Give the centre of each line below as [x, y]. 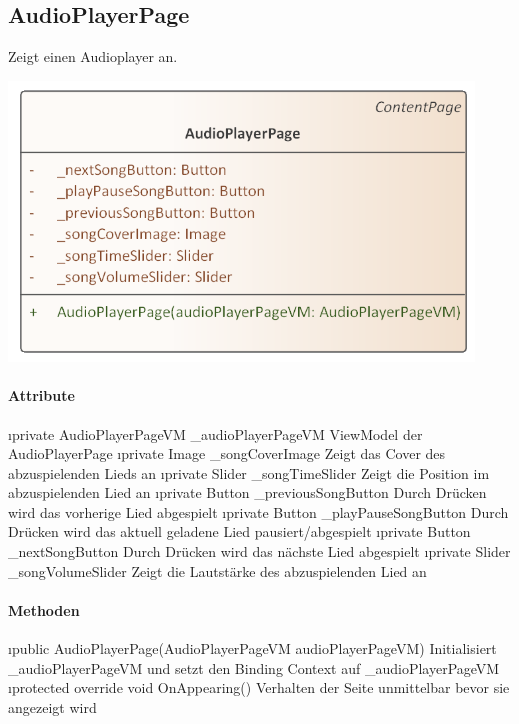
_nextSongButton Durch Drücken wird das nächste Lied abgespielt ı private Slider [259, 551]
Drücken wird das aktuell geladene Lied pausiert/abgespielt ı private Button [239, 531]
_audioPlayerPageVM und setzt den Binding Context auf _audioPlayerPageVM [254, 667]
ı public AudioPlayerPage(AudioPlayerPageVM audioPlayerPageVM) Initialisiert [252, 648]
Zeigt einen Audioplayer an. [93, 56]
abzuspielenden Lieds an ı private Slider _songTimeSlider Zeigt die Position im [249, 472]
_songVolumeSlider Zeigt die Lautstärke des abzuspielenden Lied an [217, 570]
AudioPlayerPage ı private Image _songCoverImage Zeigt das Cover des [227, 453]
